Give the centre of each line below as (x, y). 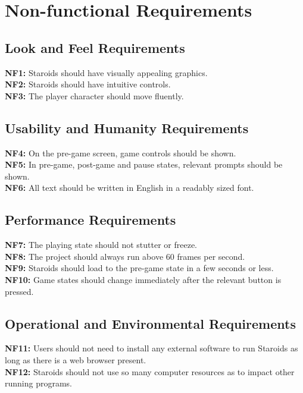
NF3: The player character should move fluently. (94, 95)
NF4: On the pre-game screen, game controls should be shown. (121, 153)
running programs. (39, 383)
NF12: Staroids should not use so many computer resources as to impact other (150, 371)
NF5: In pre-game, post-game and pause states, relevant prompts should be (144, 164)
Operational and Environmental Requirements (150, 323)
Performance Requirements (90, 220)
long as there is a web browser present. (76, 359)
